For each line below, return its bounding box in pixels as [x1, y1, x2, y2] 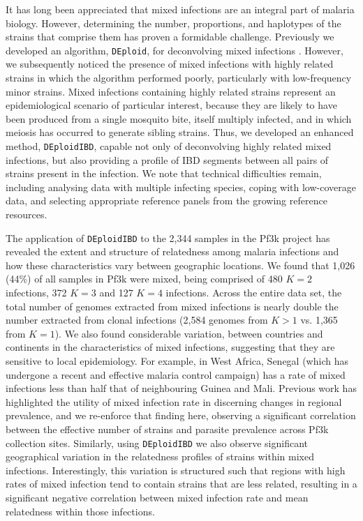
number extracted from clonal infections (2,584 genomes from [6, 312, 268, 327]
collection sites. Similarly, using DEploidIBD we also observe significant [6, 435, 309, 450]
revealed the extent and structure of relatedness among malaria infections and [6, 244, 339, 259]
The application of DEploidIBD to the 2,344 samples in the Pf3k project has [6, 230, 330, 245]
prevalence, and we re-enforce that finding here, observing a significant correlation [6, 408, 356, 423]
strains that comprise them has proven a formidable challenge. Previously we [6, 29, 334, 44]
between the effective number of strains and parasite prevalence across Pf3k [6, 422, 329, 436]
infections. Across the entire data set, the [165, 285, 342, 300]
